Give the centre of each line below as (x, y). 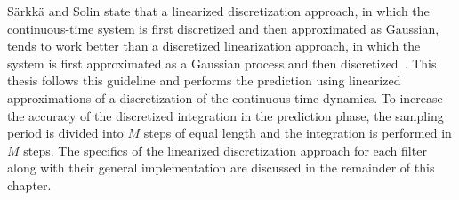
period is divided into (65, 133)
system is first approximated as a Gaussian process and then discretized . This (222, 63)
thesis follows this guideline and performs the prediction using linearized (204, 80)
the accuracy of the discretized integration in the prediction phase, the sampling (225, 115)
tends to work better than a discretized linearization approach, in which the (214, 46)
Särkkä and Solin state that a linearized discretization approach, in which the (218, 11)
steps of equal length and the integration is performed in (298, 133)
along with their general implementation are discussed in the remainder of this (221, 168)
